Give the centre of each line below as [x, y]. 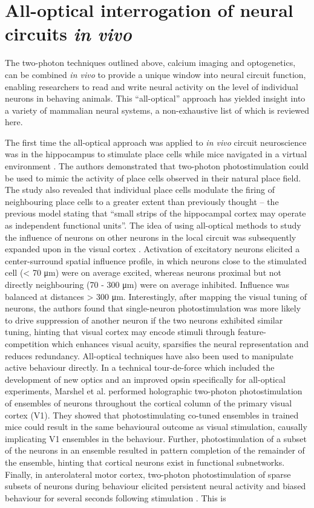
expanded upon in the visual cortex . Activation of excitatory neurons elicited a [152, 249]
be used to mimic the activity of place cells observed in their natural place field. [153, 177]
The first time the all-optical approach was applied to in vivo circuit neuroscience [156, 142]
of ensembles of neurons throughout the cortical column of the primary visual [149, 402]
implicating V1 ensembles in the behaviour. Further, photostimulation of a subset [156, 438]
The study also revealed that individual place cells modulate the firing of [140, 190]
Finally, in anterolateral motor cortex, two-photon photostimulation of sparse [148, 474]
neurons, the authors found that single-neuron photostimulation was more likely [153, 308]
